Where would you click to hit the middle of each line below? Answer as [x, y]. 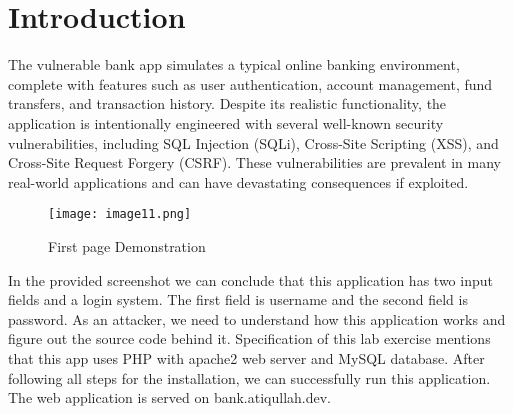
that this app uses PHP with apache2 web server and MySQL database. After [246, 357]
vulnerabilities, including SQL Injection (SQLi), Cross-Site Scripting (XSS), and [253, 142]
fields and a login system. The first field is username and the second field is [238, 299]
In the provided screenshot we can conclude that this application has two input [250, 279]
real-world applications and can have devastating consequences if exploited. [238, 181]
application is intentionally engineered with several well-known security [226, 122]
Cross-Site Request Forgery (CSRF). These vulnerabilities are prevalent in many [254, 162]
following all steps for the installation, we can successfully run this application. [249, 377]
